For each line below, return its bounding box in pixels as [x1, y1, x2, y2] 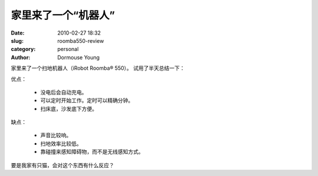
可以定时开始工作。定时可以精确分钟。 [40, 97, 134, 104]
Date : [11, 29, 25, 36]
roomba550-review [57, 37, 104, 44]
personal [57, 46, 79, 53]
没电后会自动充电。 [40, 89, 87, 96]
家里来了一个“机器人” [11, 9, 115, 22]
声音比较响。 [40, 132, 72, 139]
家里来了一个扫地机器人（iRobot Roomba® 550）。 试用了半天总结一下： [11, 65, 185, 72]
